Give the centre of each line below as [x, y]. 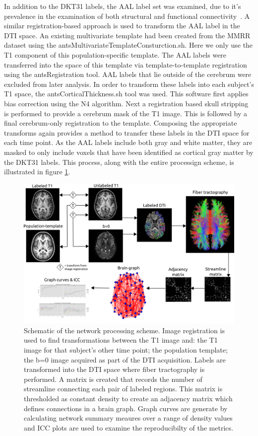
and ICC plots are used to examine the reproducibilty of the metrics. [129, 427]
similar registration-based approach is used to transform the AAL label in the [122, 26]
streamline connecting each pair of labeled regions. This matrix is [123, 389]
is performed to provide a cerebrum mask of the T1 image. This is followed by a [126, 113]
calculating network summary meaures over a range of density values [128, 418]
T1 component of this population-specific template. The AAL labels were [115, 54]
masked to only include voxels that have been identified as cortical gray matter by [129, 152]
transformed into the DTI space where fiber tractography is [114, 369]
